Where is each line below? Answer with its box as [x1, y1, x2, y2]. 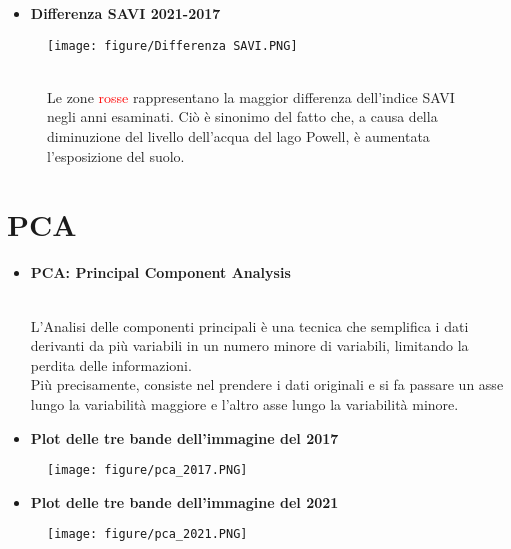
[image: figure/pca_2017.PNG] [47, 463, 248, 478]
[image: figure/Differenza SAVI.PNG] [47, 38, 298, 53]
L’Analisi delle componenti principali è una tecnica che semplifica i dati [30, 315, 469, 336]
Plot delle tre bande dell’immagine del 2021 [30, 491, 339, 512]
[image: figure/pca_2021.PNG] [47, 527, 248, 542]
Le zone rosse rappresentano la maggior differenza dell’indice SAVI [47, 86, 455, 107]
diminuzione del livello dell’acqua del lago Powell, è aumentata [47, 126, 430, 147]
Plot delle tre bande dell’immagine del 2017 [30, 427, 339, 448]
